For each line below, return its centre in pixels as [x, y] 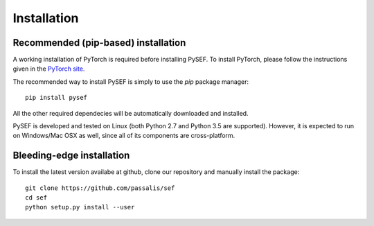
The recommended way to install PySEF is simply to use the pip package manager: [131, 81]
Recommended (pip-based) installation [99, 43]
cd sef [36, 198]
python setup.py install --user [80, 207]
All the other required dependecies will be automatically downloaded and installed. [131, 113]
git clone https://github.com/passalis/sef [100, 188]
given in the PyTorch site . [49, 69]
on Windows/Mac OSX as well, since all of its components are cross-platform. [124, 136]
